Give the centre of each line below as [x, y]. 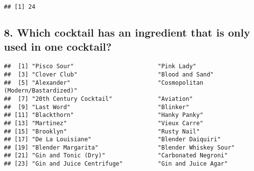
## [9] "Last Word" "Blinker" [97, 107]
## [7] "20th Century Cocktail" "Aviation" [98, 99]
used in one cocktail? [58, 47]
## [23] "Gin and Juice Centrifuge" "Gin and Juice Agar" [116, 164]
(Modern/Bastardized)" [41, 91]
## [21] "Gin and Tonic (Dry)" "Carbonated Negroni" [116, 156]
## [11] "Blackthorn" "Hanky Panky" [104, 115]
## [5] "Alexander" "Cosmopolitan [104, 83]
